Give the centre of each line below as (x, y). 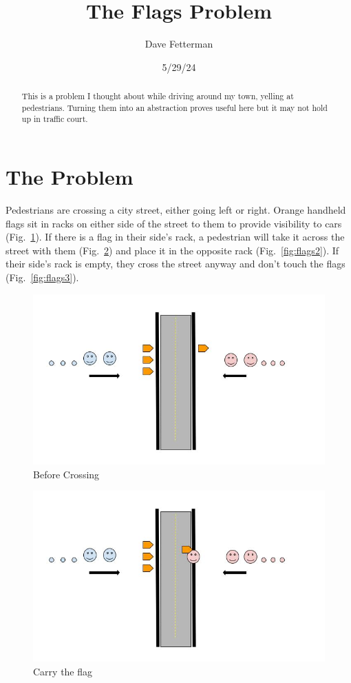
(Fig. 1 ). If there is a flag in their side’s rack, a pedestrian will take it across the (175, 237)
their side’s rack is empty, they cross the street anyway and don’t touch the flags (175, 264)
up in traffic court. (55, 119)
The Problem (70, 177)
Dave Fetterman (179, 44)
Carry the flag (63, 671)
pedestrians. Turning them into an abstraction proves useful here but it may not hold (174, 107)
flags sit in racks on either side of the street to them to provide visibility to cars (174, 223)
